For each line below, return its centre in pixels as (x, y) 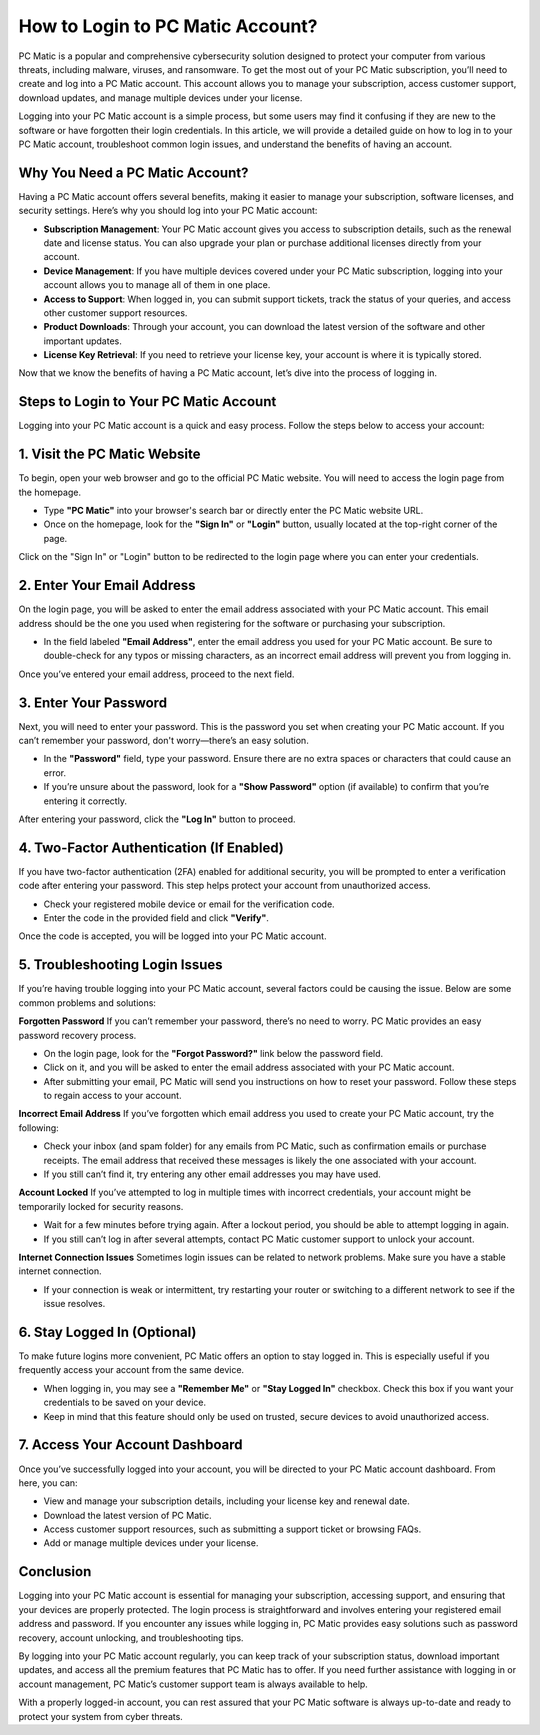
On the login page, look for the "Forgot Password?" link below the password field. (213, 1053)
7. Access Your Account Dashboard (130, 1445)
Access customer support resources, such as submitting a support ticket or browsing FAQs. (232, 1529)
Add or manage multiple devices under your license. (151, 1543)
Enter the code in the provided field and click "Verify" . (156, 918)
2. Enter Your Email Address (107, 585)
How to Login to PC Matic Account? (168, 26)
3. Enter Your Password (93, 702)
